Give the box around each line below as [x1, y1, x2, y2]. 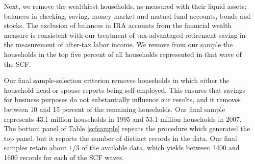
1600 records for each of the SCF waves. [4, 152, 124, 162]
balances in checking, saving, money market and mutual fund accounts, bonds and [4, 10, 251, 21]
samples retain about [4, 142, 67, 153]
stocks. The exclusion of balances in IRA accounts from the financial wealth [4, 20, 232, 30]
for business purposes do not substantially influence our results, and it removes [4, 94, 241, 105]
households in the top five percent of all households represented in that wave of [4, 49, 242, 59]
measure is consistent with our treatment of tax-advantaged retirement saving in [4, 29, 246, 40]
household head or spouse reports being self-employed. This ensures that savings [4, 84, 246, 95]
